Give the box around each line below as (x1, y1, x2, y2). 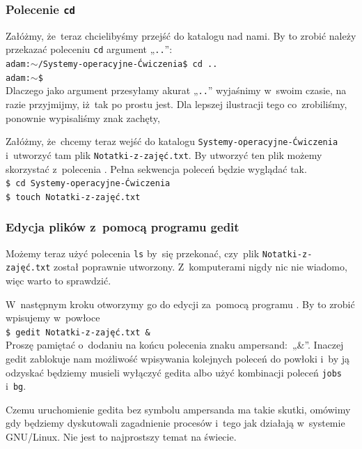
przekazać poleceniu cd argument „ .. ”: (6, 42, 173, 56)
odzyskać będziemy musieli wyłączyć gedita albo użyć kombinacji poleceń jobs (6, 365, 343, 379)
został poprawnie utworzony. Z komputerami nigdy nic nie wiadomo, (54, 259, 347, 274)
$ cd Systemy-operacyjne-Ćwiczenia (6, 178, 171, 189)
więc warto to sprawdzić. (6, 273, 111, 287)
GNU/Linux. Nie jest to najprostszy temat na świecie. (6, 429, 237, 444)
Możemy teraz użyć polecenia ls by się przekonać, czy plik (6, 245, 260, 260)
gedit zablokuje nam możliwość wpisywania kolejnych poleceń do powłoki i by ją (6, 351, 350, 365)
